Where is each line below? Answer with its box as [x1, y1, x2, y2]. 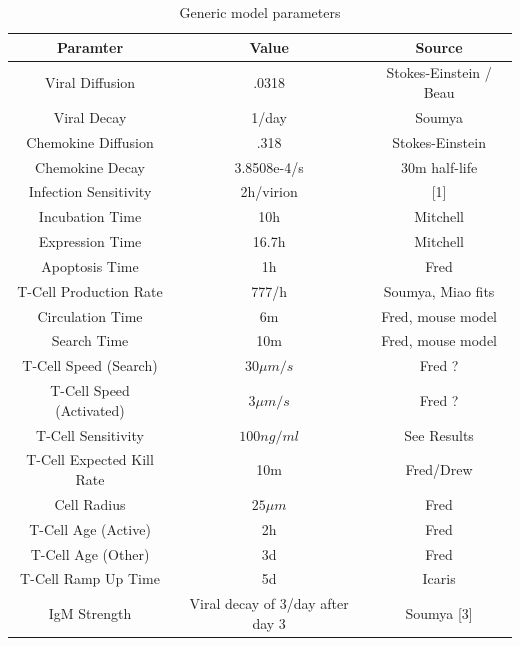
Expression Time [38, 231, 142, 252]
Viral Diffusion [44, 72, 136, 93]
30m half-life [400, 156, 478, 177]
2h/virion [240, 181, 298, 202]
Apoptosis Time [41, 255, 139, 276]
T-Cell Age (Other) [30, 543, 150, 564]
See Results [404, 424, 474, 445]
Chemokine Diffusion [26, 131, 154, 152]
